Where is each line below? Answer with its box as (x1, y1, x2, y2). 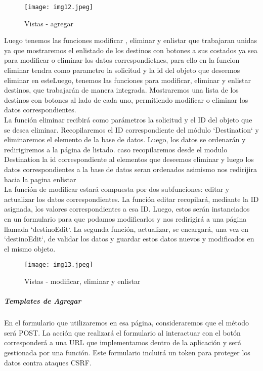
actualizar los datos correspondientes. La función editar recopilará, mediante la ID (4, 193, 259, 204)
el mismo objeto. (4, 243, 56, 254)
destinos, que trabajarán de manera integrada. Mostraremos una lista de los (4, 85, 239, 95)
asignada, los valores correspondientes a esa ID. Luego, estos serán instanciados (4, 203, 250, 214)
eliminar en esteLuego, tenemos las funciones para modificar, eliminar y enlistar (4, 74, 251, 85)
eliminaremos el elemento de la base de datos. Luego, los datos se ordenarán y (4, 134, 246, 145)
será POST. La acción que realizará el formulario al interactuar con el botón (4, 327, 241, 338)
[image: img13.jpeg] (24, 261, 94, 269)
